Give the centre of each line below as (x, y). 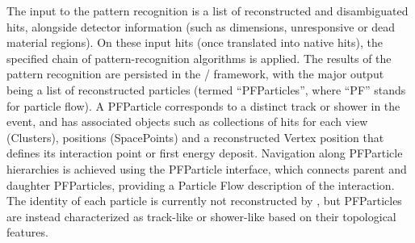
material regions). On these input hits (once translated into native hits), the (195, 42)
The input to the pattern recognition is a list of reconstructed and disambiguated (207, 10)
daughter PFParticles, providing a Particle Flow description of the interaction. (201, 184)
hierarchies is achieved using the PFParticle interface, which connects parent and (207, 168)
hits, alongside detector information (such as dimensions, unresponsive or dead (201, 26)
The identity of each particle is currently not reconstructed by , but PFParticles (204, 201)
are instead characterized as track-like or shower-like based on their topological (201, 216)
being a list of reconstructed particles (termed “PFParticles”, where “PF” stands (206, 89)
